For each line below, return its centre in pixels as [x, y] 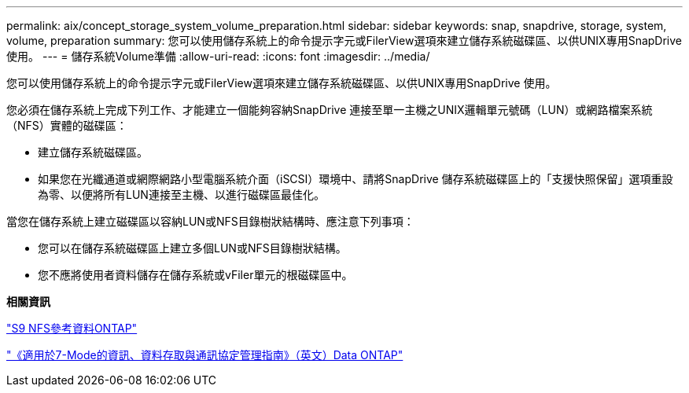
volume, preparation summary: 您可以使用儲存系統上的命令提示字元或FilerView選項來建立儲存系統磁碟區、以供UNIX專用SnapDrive [344, 40]
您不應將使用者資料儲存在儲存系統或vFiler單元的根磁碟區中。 [195, 275]
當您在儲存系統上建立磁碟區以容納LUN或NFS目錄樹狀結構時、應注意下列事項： [210, 221]
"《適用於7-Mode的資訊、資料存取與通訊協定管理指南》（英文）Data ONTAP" [205, 355]
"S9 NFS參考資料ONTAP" [72, 328]
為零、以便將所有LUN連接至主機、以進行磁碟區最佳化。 [181, 195]
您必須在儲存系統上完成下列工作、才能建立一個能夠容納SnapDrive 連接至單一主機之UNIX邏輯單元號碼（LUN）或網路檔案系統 [330, 110]
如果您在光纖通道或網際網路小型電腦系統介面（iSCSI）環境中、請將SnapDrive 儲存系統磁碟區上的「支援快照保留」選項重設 [356, 179]
